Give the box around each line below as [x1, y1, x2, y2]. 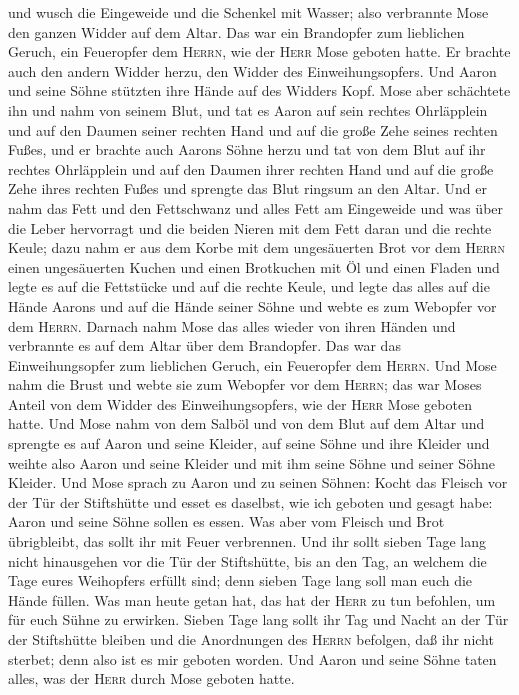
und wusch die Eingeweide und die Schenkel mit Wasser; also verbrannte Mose [8, 2, 489, 22]
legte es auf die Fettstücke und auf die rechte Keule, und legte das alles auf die [8, 276, 490, 297]
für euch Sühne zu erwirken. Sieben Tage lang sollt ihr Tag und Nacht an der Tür [8, 609, 509, 630]
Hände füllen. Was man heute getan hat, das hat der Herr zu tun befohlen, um [8, 589, 496, 610]
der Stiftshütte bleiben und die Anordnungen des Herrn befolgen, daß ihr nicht [8, 629, 494, 649]
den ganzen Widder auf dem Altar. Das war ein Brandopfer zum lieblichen [8, 21, 465, 42]
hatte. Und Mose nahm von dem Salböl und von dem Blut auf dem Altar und [8, 413, 485, 434]
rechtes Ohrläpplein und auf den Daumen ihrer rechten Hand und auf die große [8, 158, 494, 179]
